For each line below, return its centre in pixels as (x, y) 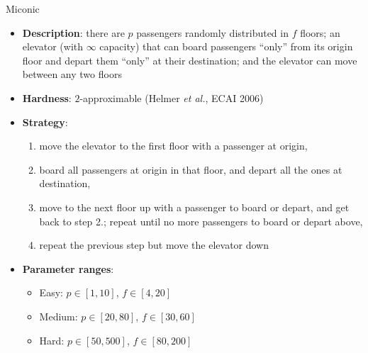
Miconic (23, 9)
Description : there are (73, 32)
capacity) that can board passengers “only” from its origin (226, 46)
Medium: (58, 316)
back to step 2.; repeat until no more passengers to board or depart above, (201, 221)
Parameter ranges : (68, 268)
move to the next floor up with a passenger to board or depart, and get (194, 207)
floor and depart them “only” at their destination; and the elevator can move (190, 60)
